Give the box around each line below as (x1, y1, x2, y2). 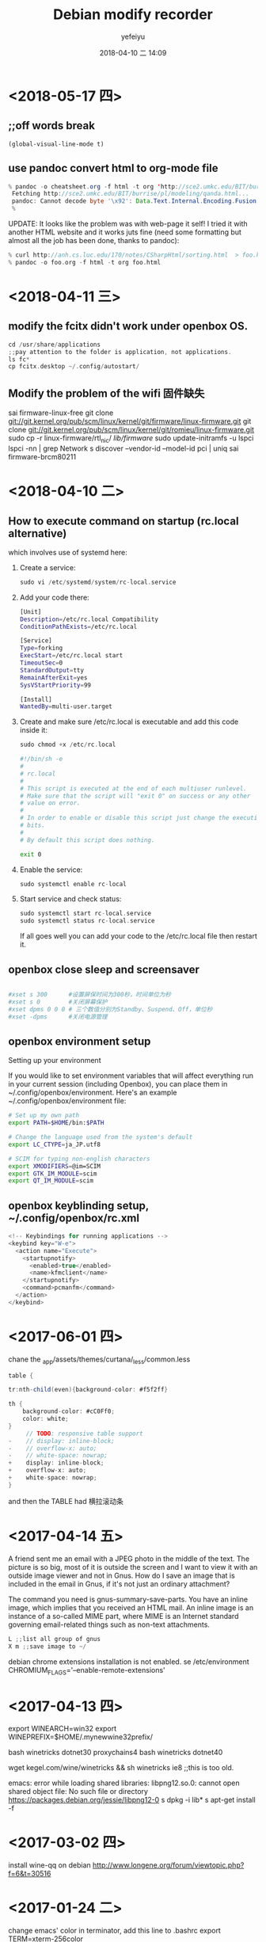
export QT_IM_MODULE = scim (8, 1177, 93, 1185)
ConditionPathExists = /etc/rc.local (19, 623, 138, 630)
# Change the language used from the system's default (8, 1133, 193, 1141)
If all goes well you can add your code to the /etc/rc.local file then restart (19, 931, 257, 941)
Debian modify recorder (52, 6, 214, 24)
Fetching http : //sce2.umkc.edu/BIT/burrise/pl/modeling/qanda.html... (11, 190, 249, 198)
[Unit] (19, 607, 42, 615)
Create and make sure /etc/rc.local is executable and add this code (19, 717, 239, 726)
